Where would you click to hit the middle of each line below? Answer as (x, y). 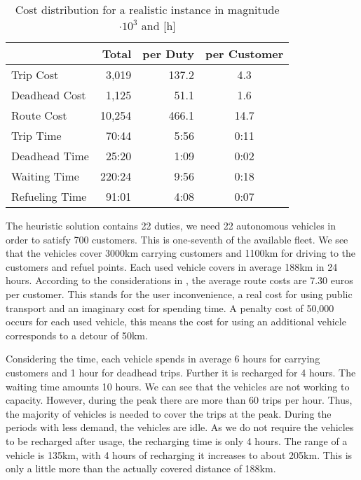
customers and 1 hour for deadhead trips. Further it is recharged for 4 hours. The (181, 372)
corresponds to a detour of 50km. (77, 335)
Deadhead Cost (49, 95)
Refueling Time (49, 196)
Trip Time (36, 135)
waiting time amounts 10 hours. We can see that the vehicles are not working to (178, 386)
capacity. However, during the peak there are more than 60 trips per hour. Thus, (179, 400)
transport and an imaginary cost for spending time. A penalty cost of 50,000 (170, 308)
